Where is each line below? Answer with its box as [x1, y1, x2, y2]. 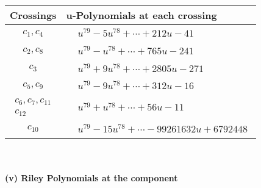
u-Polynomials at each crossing [66, 8, 217, 22]
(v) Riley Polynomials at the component [5, 172, 178, 184]
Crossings [10, 8, 57, 22]
